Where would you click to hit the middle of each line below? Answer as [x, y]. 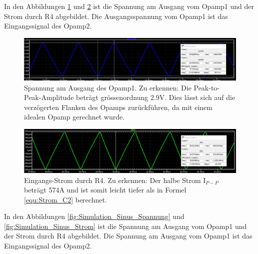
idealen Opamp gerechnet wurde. [74, 117]
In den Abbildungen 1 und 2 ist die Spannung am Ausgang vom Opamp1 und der [129, 6]
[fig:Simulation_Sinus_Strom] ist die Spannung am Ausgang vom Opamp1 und [125, 226]
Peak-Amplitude [49, 97]
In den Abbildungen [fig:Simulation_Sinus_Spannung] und [94, 216]
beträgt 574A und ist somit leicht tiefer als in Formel [105, 190]
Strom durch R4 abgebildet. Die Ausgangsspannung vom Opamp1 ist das [116, 16]
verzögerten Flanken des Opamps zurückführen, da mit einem [118, 107]
